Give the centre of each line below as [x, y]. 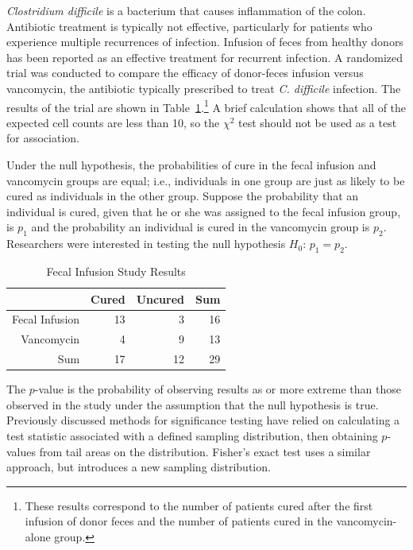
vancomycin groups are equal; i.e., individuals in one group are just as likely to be [206, 180]
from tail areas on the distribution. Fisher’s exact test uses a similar [205, 451]
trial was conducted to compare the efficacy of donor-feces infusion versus [185, 73]
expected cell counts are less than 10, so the [113, 122]
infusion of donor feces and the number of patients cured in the [179, 521]
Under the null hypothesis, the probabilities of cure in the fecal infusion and [191, 165]
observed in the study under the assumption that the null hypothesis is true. [193, 404]
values [21, 451]
